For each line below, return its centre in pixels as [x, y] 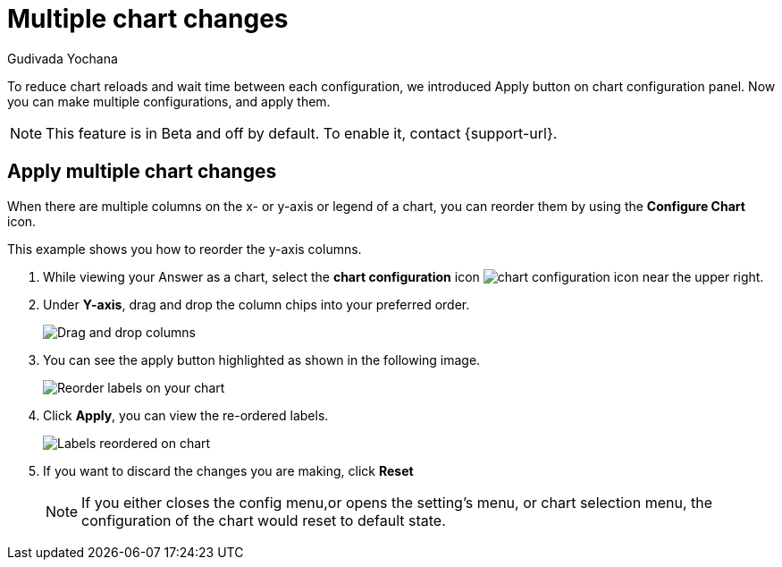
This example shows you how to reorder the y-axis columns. [185, 249]
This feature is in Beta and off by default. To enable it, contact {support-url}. [302, 133]
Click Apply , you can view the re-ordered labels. [186, 415]
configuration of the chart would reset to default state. [264, 520]
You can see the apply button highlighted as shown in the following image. [262, 360]
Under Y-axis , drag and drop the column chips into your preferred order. [256, 304]
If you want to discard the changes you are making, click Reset [228, 470]
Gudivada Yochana [63, 58]
